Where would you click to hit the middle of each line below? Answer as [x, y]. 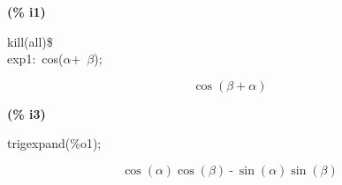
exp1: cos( [35, 59]
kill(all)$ [30, 41]
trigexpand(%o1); [54, 143]
